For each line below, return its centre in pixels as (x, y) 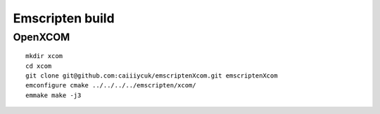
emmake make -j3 (53, 95)
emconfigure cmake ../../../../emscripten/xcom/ (111, 85)
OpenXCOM (42, 37)
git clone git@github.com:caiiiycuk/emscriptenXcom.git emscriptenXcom (152, 76)
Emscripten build (64, 18)
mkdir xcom (44, 56)
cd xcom (39, 66)
